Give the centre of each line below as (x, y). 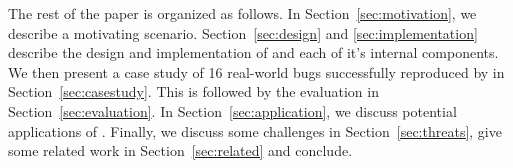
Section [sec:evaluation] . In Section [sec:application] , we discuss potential (232, 110)
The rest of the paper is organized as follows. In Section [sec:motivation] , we (242, 13)
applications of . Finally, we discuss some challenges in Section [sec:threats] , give (255, 130)
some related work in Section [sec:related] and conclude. (180, 150)
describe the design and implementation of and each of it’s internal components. (253, 52)
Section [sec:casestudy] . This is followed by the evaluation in (193, 91)
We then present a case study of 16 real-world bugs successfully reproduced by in (256, 71)
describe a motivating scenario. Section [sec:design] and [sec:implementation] (243, 32)
